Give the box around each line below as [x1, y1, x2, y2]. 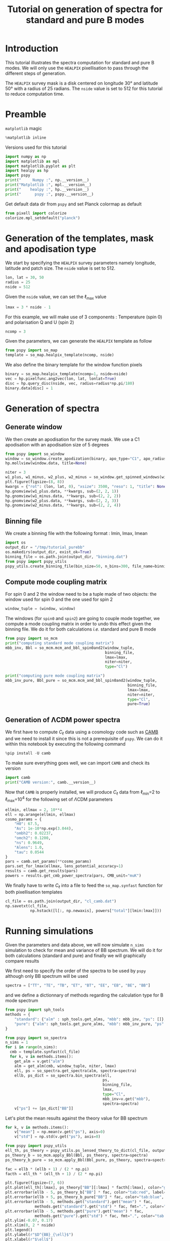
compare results [5, 958, 39, 964]
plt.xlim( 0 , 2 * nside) [5, 1223, 56, 1228]
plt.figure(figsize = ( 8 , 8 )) [5, 479, 65, 484]
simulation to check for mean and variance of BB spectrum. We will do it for [5, 947, 163, 954]
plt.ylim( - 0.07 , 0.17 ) [5, 1218, 53, 1223]
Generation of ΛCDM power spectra [5, 715, 120, 724]
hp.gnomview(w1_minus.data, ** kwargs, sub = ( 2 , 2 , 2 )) [5, 493, 121, 499]
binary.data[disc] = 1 [5, 386, 53, 391]
